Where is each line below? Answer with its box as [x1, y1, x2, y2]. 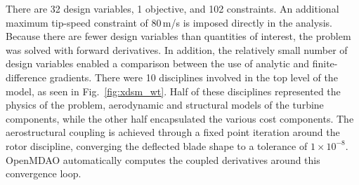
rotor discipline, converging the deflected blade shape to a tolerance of [6, 138, 308, 153]
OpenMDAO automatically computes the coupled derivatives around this [6, 152, 320, 167]
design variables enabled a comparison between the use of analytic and [6, 56, 310, 71]
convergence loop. [6, 166, 81, 181]
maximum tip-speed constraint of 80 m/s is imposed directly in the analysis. [6, 15, 332, 29]
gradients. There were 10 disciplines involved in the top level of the [49, 69, 338, 84]
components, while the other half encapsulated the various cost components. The [6, 111, 354, 125]
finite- [312, 56, 338, 71]
